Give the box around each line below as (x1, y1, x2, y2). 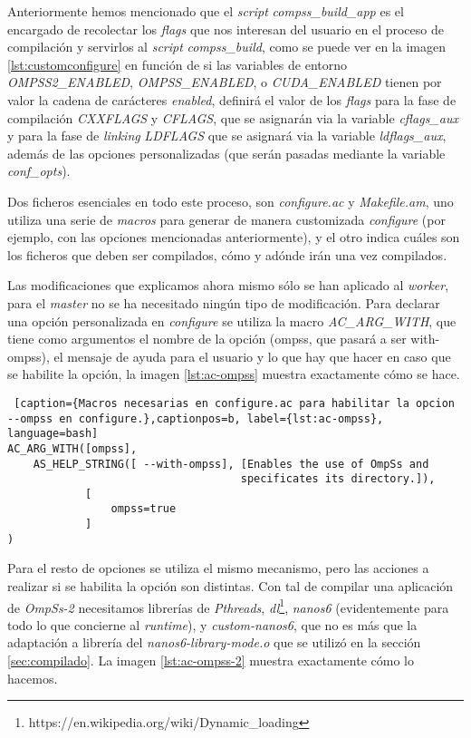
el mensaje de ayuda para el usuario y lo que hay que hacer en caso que (53, 346, 451, 365)
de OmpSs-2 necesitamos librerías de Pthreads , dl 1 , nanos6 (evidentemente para (7, 595, 449, 617)
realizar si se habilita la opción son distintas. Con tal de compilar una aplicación (7, 577, 454, 596)
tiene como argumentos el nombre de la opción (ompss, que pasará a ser (7, 329, 407, 348)
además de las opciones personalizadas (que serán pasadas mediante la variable (7, 143, 446, 162)
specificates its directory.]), (240, 472, 436, 486)
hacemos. (7, 668, 58, 687)
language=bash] (7, 427, 99, 441)
